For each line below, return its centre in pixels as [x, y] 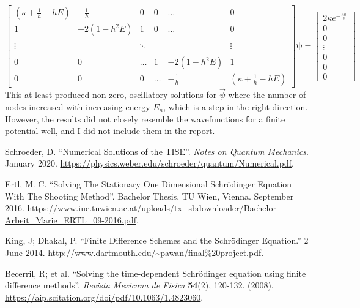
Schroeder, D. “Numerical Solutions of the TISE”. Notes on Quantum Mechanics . [157, 151]
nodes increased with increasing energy [78, 107]
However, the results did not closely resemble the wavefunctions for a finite [145, 118]
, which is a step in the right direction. [236, 107]
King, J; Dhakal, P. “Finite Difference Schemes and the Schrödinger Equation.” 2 [157, 240]
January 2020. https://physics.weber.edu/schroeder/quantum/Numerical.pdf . [149, 163]
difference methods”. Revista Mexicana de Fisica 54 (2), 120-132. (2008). [139, 285]
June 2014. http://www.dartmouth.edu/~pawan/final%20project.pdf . [134, 252]
